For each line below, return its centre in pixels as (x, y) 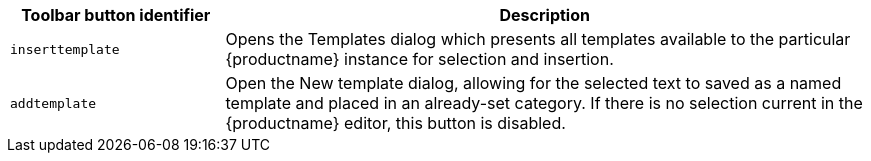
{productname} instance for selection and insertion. (419, 59)
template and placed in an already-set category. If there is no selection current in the (544, 103)
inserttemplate (65, 49)
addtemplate (53, 103)
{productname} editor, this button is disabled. (395, 123)
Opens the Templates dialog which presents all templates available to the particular (538, 39)
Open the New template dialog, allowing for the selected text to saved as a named (533, 83)
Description (544, 15)
